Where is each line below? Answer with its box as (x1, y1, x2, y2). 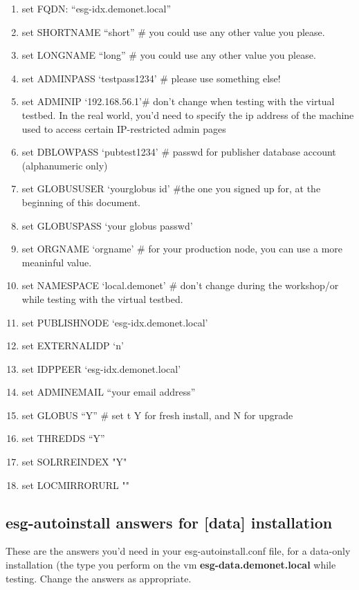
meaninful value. (21, 255, 92, 269)
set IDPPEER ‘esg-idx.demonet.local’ (21, 361, 181, 376)
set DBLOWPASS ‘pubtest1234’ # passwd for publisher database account (21, 145, 336, 159)
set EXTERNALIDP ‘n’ (21, 338, 124, 353)
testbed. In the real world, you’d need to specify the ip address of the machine (21, 107, 354, 122)
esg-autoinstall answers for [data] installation (6, 511, 333, 533)
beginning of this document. (21, 194, 141, 209)
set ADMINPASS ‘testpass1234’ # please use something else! (21, 71, 281, 85)
